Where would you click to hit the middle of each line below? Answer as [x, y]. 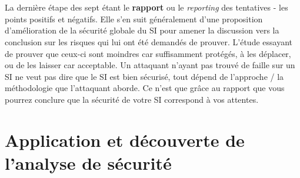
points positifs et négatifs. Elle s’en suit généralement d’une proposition [134, 19]
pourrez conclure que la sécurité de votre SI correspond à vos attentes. [132, 99]
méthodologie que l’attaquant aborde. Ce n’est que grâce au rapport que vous [145, 88]
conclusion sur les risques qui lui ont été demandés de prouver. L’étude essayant [149, 41]
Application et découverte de [125, 140]
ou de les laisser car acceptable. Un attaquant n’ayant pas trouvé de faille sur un [150, 65]
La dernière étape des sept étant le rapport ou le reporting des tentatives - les [146, 7]
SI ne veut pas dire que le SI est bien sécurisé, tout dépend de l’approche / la [144, 76]
